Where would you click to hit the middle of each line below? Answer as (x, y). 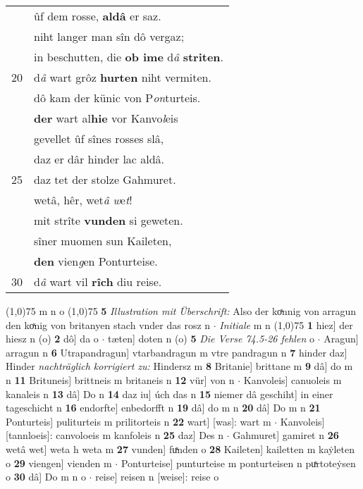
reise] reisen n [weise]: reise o (157, 477)
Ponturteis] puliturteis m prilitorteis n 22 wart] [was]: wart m (139, 421)
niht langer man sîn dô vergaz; (109, 36)
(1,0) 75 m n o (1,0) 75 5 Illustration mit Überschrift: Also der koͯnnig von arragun (181, 311)
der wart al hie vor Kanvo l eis (106, 118)
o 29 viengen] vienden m (59, 463)
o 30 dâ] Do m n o (46, 477)
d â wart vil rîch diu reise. (98, 281)
